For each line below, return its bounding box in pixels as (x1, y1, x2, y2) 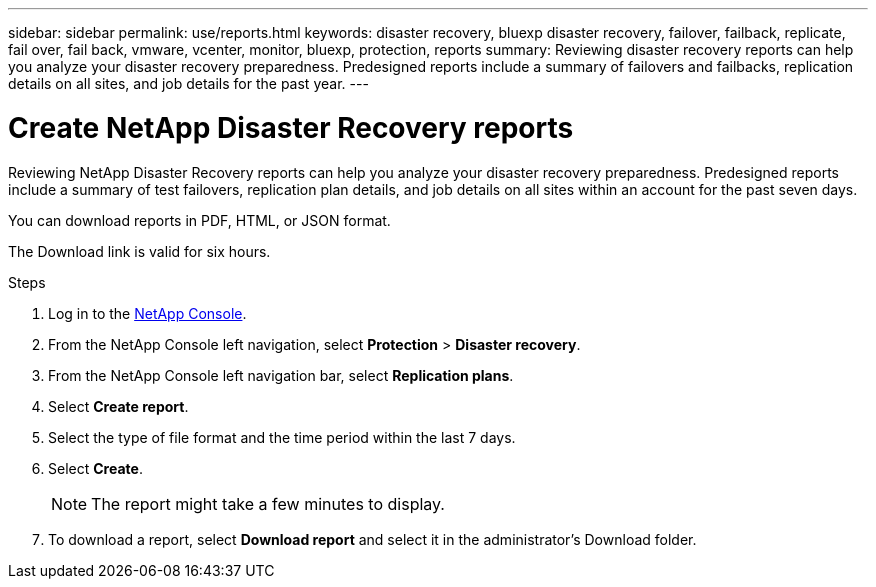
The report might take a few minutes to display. (91, 493, 445, 514)
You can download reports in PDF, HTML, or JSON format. (8, 211, 391, 229)
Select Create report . (48, 397, 189, 415)
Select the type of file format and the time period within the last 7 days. (48, 428, 516, 446)
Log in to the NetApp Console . (48, 304, 247, 322)
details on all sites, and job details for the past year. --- (8, 75, 369, 92)
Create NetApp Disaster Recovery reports (8, 110, 574, 145)
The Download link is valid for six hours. (8, 242, 271, 260)
